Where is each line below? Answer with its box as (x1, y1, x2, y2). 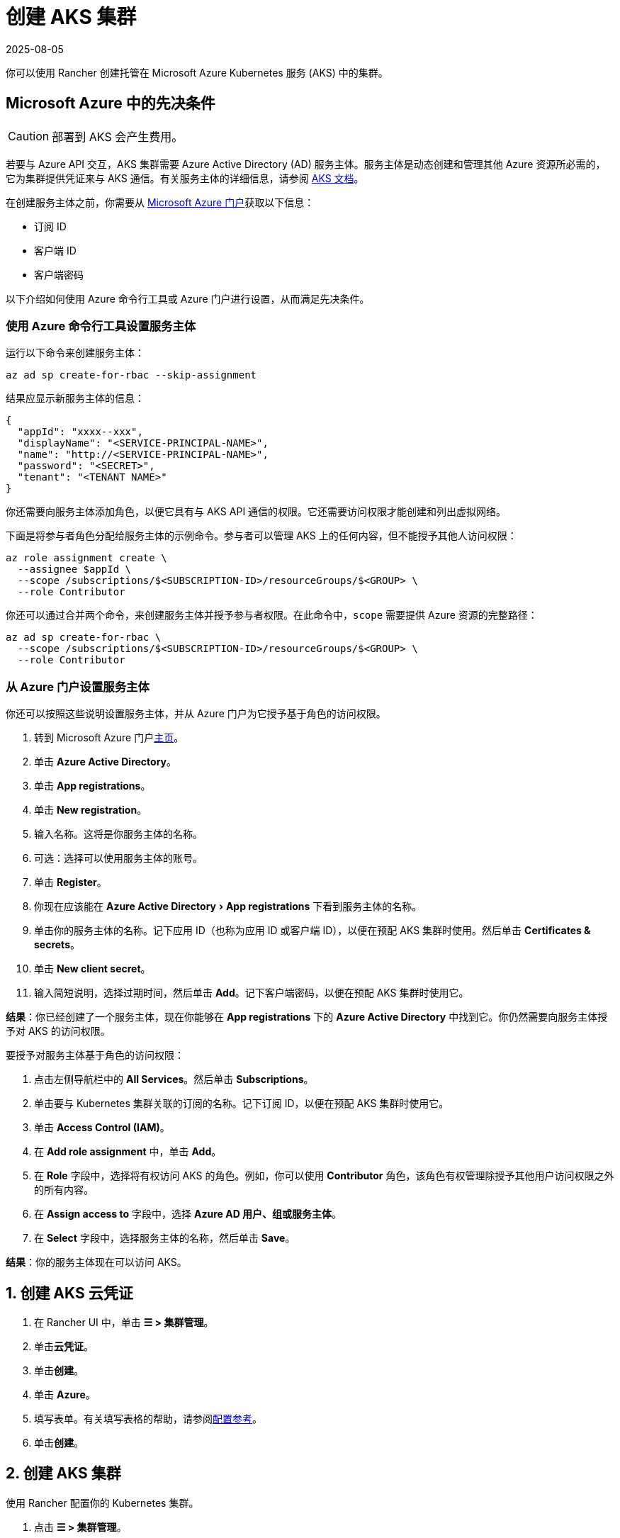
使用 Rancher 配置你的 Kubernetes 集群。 (6, 1496, 199, 1509)
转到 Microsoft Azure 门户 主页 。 (34, 731, 184, 744)
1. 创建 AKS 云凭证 (6, 1284, 133, 1302)
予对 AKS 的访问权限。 (6, 1025, 111, 1038)
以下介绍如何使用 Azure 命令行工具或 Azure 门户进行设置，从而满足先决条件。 (6, 292, 370, 305)
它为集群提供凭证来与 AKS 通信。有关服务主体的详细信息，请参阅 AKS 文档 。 (6, 172, 364, 184)
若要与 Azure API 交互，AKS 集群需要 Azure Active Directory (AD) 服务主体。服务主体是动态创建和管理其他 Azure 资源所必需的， (6, 157, 606, 170)
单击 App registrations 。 (34, 780, 151, 792)
